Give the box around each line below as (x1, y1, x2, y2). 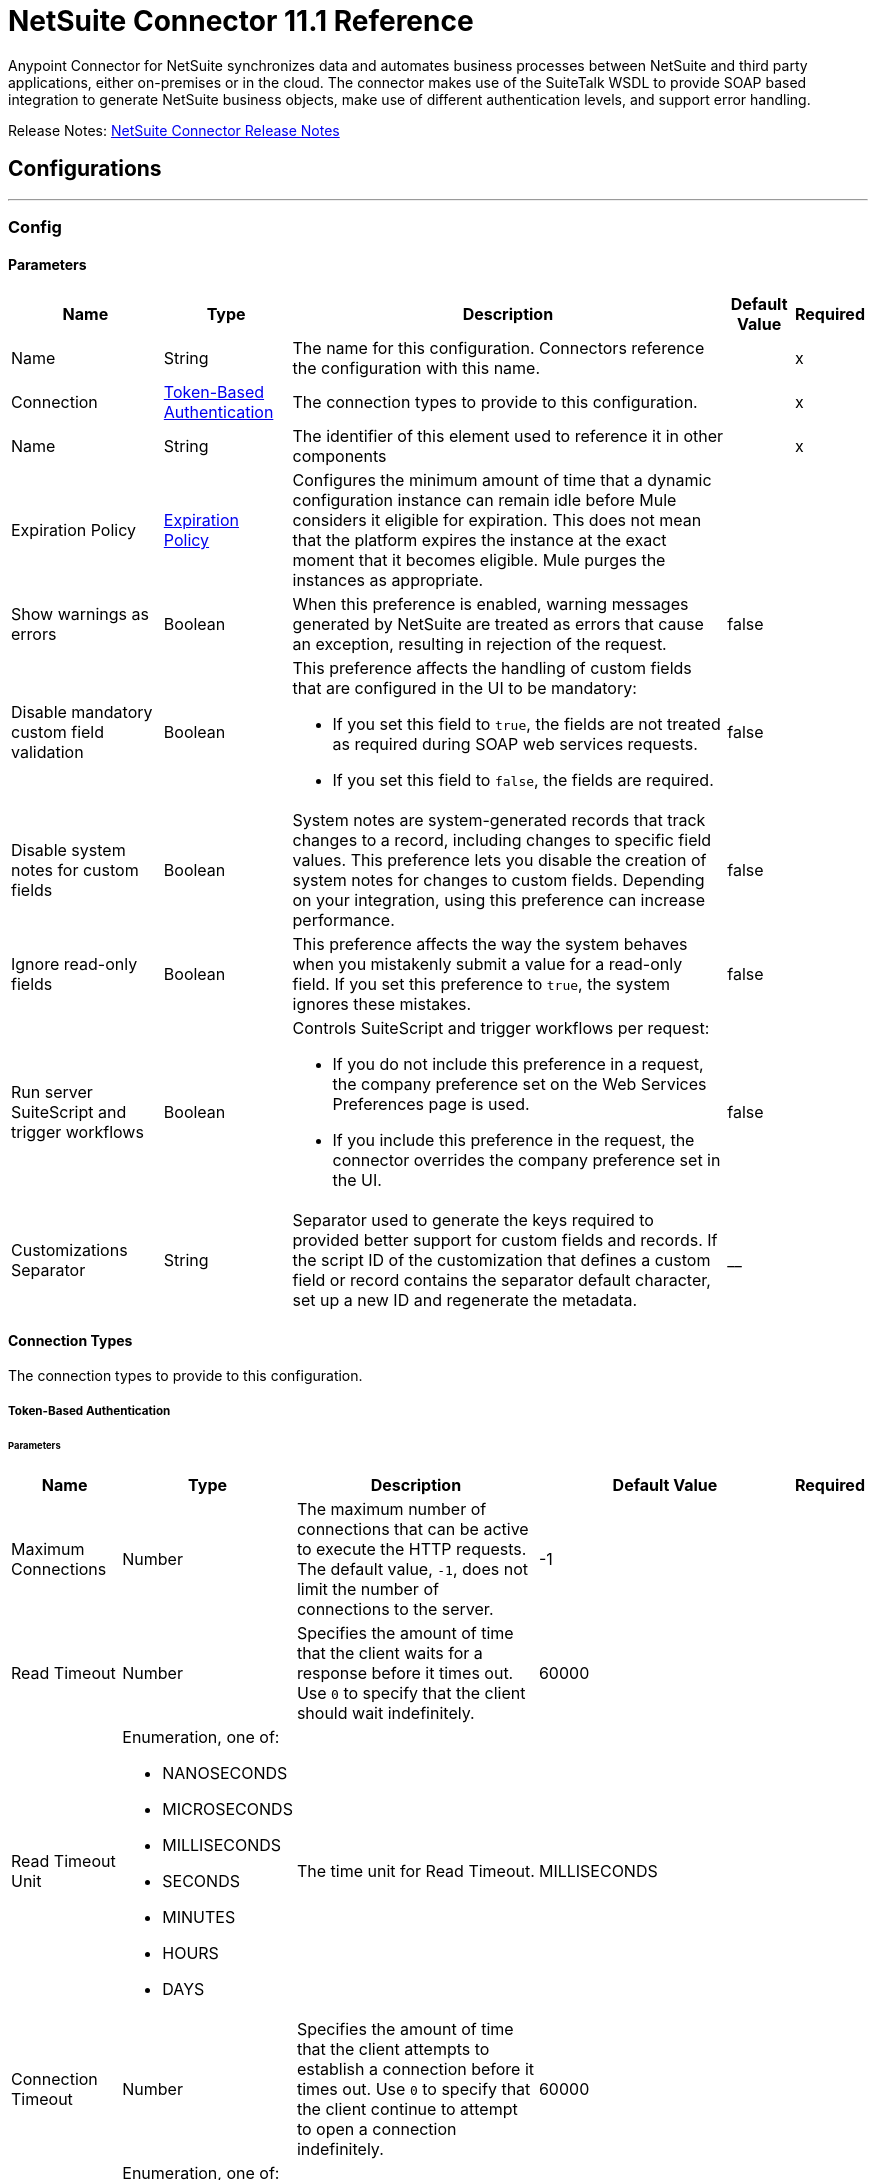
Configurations (8, 156, 162, 182)
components (292, 446, 387, 467)
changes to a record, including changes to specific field (292, 830, 712, 851)
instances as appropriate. (292, 570, 484, 591)
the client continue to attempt (296, 2099, 518, 2120)
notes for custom (11, 860, 139, 881)
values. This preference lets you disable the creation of (292, 850, 707, 871)
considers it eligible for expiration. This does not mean (292, 510, 702, 531)
